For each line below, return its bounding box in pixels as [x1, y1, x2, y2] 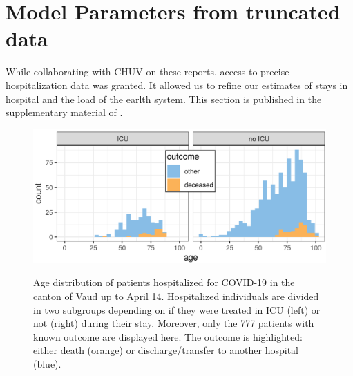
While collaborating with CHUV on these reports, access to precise [6, 64, 289, 79]
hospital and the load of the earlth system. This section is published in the [6, 91, 322, 106]
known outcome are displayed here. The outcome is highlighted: [33, 329, 303, 344]
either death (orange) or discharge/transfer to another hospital [33, 343, 298, 357]
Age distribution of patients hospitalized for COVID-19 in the [33, 275, 295, 290]
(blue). [33, 357, 61, 371]
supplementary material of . [6, 105, 123, 120]
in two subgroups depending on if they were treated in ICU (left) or [33, 302, 321, 317]
